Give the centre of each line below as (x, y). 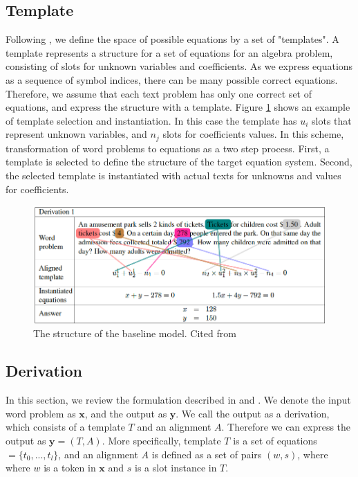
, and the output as (126, 413)
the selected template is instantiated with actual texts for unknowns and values (173, 175)
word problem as (41, 413)
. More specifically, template (161, 441)
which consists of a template (65, 427)
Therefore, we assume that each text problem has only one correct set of (159, 93)
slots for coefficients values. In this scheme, (253, 134)
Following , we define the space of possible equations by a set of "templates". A (172, 39)
